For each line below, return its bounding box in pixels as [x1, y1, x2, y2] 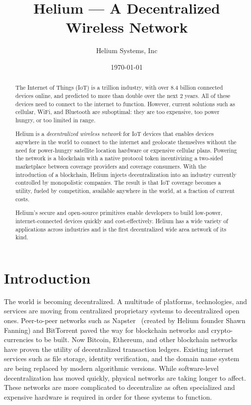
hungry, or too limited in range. [15, 116, 96, 124]
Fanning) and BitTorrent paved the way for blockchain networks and [4, 325, 209, 335]
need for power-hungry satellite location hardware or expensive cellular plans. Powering [15, 146, 237, 154]
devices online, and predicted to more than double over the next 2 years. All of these [15, 91, 231, 99]
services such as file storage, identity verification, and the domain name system [4, 353, 239, 364]
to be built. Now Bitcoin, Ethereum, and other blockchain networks [36, 334, 238, 345]
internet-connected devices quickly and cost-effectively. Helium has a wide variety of [15, 216, 229, 225]
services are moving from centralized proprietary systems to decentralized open [4, 306, 240, 316]
